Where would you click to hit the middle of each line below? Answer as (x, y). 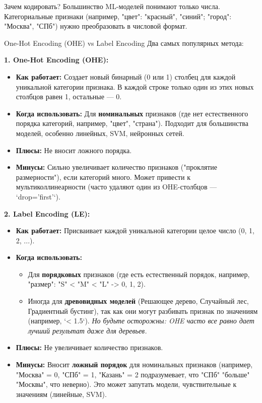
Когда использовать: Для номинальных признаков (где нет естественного (132, 113)
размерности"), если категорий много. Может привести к (103, 177)
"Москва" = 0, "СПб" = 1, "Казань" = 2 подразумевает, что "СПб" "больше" (133, 374)
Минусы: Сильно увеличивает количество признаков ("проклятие (117, 167)
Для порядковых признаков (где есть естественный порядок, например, (139, 274)
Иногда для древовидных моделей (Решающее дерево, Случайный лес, (138, 301)
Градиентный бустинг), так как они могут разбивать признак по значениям (143, 311)
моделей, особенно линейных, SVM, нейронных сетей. (100, 133)
